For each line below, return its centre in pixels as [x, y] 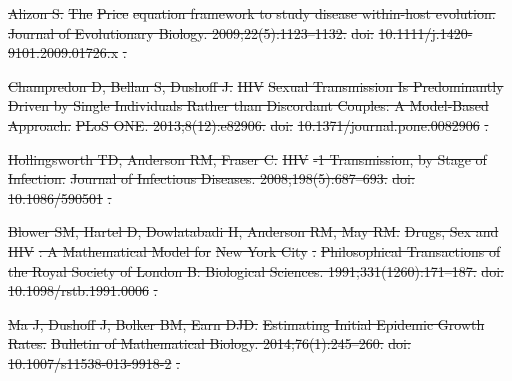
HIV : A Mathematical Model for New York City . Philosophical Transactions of [254, 250]
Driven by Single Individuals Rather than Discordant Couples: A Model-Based [248, 105]
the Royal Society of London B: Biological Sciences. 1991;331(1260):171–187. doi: [256, 270]
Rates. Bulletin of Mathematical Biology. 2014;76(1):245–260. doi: [209, 343]
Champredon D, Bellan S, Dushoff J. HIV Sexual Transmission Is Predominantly [256, 85]
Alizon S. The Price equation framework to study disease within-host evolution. [252, 13]
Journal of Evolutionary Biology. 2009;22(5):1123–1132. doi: [191, 32]
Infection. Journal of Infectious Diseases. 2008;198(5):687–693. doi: [211, 178]
